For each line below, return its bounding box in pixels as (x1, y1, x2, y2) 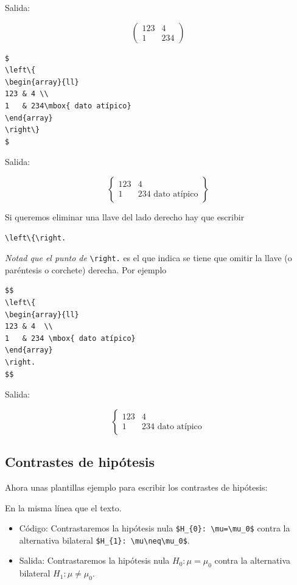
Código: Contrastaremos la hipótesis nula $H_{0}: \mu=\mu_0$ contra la (19, 522, 290, 534)
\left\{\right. (5, 233, 66, 242)
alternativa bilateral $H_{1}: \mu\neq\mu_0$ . (19, 533, 190, 546)
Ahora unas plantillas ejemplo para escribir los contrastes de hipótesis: (5, 480, 268, 493)
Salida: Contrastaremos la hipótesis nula (19, 554, 170, 567)
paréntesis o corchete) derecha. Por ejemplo (5, 263, 167, 276)
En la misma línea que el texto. (5, 501, 122, 514)
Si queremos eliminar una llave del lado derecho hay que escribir (5, 210, 245, 223)
